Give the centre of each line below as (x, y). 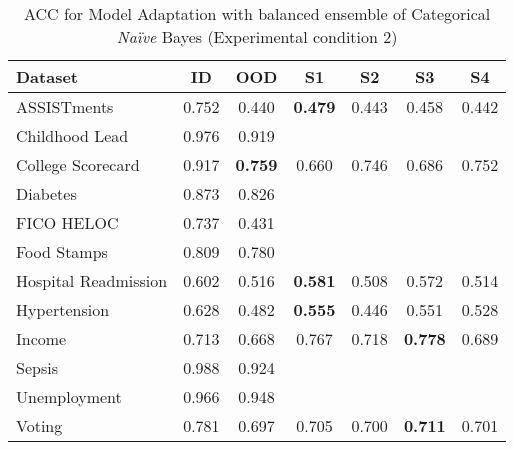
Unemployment (69, 396)
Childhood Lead (72, 135)
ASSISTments (65, 106)
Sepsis (37, 367)
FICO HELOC (67, 222)
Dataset (47, 76)
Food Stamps (62, 251)
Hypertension (63, 309)
